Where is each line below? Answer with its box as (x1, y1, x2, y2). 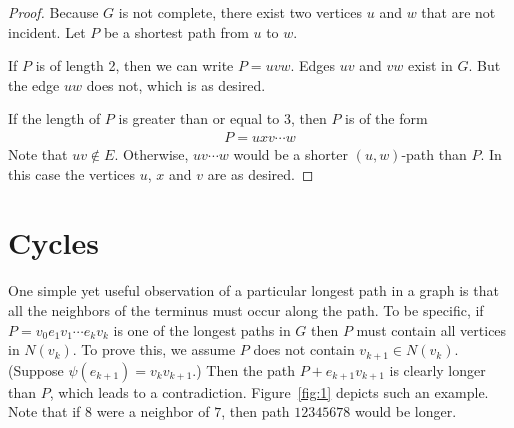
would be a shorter (233, 144, 348, 164)
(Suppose (8, 359, 64, 380)
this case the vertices (8, 163, 136, 184)
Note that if (8, 401, 81, 422)
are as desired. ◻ (207, 163, 314, 184)
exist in (407, 55, 453, 76)
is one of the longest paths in (113, 319, 291, 340)
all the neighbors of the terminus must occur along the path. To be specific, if (8, 299, 484, 320)
